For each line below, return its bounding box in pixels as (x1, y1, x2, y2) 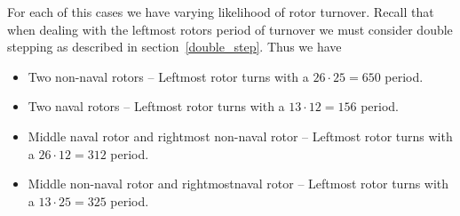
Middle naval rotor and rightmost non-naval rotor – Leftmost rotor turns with (28, 126, 453, 145)
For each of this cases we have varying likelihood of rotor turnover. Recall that (7, 3, 434, 20)
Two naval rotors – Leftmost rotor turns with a (28, 97, 285, 116)
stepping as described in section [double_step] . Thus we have (7, 37, 342, 56)
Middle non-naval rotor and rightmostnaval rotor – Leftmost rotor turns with (28, 174, 449, 193)
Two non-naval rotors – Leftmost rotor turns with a (28, 67, 309, 85)
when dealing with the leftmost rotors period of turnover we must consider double (7, 20, 453, 38)
